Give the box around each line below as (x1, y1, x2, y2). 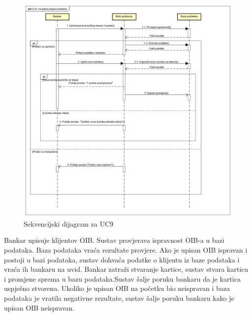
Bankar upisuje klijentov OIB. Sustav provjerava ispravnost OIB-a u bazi (4, 235, 224, 245)
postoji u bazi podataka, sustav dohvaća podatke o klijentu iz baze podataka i (4, 254, 240, 264)
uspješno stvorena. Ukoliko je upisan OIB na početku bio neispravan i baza (4, 283, 230, 293)
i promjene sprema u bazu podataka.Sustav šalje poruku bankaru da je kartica (4, 273, 241, 284)
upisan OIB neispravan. (4, 302, 75, 313)
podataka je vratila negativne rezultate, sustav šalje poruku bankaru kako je (4, 293, 234, 303)
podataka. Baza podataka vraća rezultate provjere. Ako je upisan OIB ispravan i (4, 245, 248, 255)
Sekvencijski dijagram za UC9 (24, 218, 113, 229)
